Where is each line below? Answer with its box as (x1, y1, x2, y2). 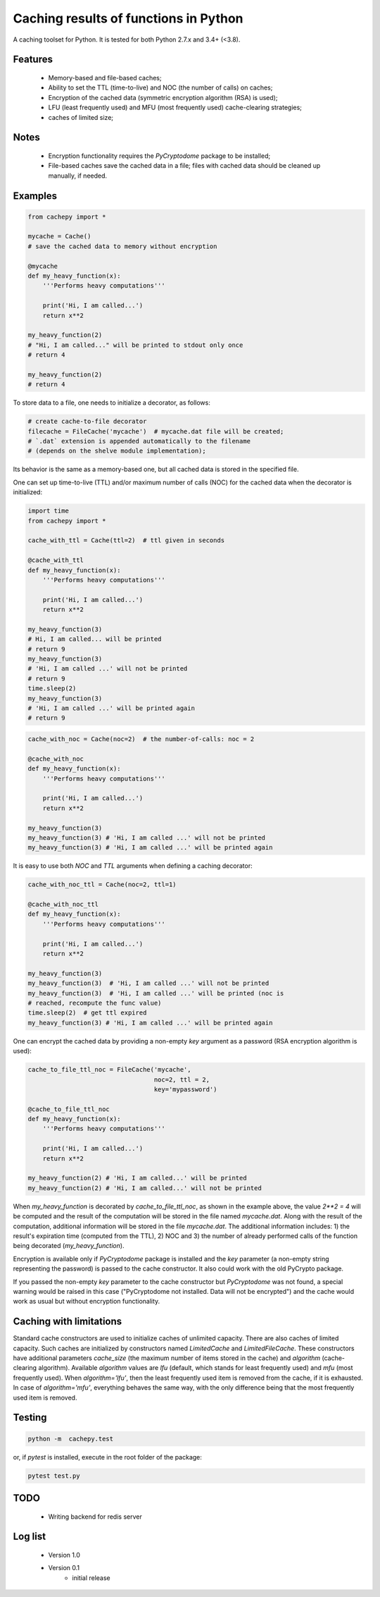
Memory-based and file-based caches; (48, 73, 162, 82)
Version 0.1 (48, 1564, 80, 1572)
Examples (13, 190, 58, 202)
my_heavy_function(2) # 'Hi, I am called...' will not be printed (27, 1184, 262, 1192)
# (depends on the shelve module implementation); (27, 447, 207, 455)
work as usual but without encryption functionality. (13, 1297, 160, 1306)
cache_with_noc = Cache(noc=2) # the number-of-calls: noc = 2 (27, 735, 255, 743)
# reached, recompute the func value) (27, 998, 162, 1007)
